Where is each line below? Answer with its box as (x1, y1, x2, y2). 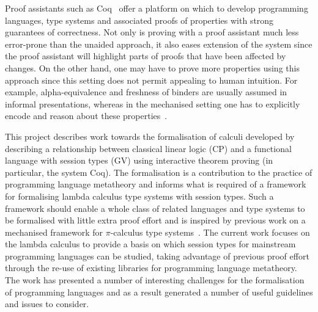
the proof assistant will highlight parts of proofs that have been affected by (5, 49, 286, 62)
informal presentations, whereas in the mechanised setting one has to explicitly (5, 97, 300, 110)
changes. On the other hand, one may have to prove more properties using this (5, 61, 300, 74)
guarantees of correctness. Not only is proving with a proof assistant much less (5, 26, 299, 38)
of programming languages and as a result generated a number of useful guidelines (5, 285, 313, 298)
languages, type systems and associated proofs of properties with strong (5, 13, 274, 26)
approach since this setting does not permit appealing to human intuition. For (5, 73, 298, 86)
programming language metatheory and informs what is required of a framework (5, 178, 306, 190)
